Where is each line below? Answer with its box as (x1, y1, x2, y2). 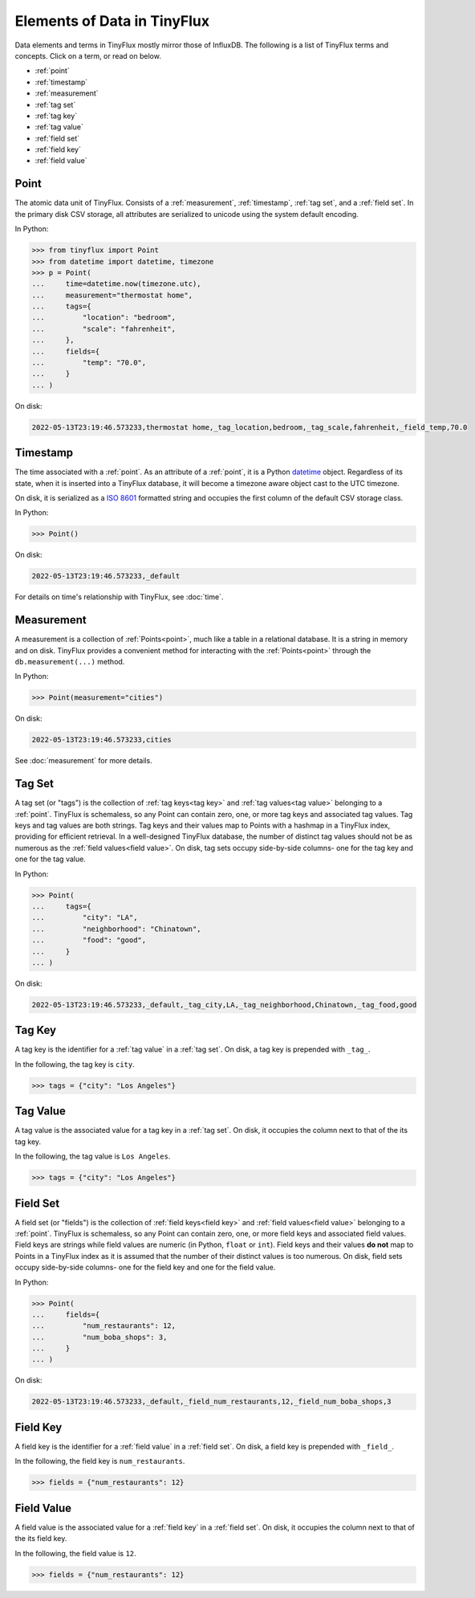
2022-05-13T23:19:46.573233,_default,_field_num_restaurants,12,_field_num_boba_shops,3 (31, 1397, 392, 1406)
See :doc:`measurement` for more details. (14, 756, 152, 766)
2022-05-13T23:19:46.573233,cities (31, 735, 172, 745)
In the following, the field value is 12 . (14, 1548, 136, 1558)
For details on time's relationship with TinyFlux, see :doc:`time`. (14, 592, 224, 602)
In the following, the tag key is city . (14, 1059, 136, 1069)
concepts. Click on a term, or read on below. (14, 51, 162, 60)
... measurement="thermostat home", (31, 290, 193, 300)
